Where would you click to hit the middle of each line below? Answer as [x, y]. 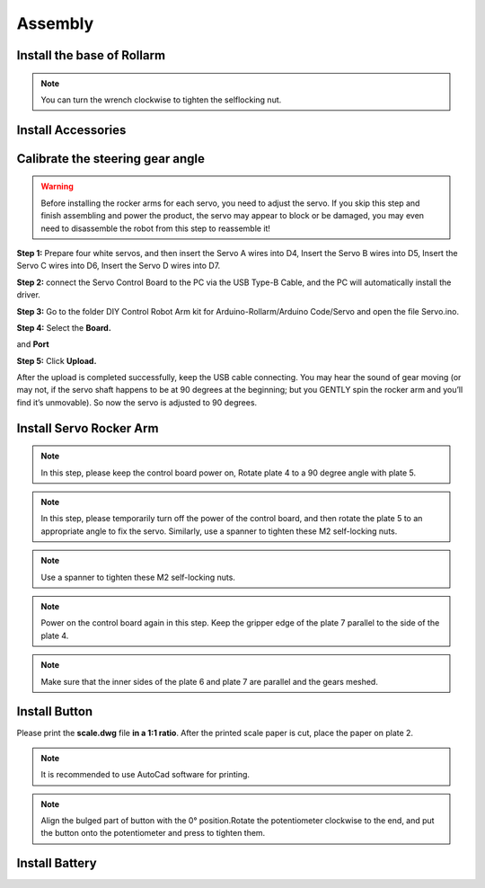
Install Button [55, 711]
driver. [28, 295]
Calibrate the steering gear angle [111, 159]
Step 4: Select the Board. [64, 327]
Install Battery [57, 863]
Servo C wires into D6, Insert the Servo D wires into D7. [119, 266]
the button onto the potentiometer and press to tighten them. [153, 833]
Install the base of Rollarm [91, 55]
